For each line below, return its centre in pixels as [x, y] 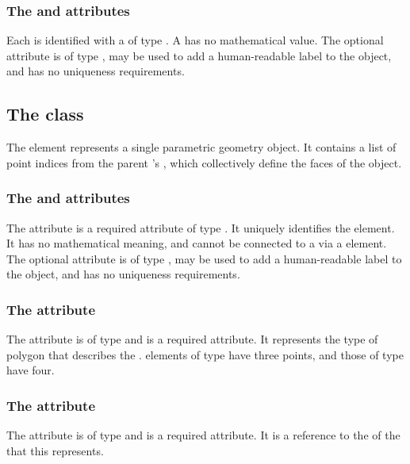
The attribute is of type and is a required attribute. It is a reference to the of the [203, 435]
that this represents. [55, 450]
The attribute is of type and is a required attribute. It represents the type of [192, 339]
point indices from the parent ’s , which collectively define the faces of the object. [204, 162]
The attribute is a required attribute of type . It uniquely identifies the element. [201, 227]
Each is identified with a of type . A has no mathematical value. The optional [195, 40]
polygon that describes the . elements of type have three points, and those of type [205, 354]
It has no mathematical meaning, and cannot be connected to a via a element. [197, 243]
